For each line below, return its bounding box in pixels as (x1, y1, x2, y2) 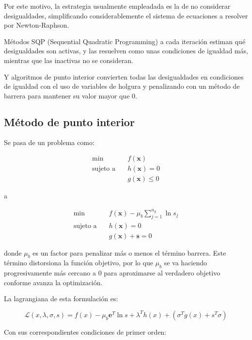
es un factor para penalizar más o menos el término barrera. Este (32, 247, 226, 258)
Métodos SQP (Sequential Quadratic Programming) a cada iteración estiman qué (4, 36, 246, 46)
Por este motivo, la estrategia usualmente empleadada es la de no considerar (4, 1, 231, 11)
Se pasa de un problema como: (4, 137, 94, 147)
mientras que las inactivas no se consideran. (4, 55, 133, 65)
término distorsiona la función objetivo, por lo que (4, 258, 153, 268)
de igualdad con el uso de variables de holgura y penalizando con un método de (4, 81, 240, 91)
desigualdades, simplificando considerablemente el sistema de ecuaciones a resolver (4, 10, 248, 20)
